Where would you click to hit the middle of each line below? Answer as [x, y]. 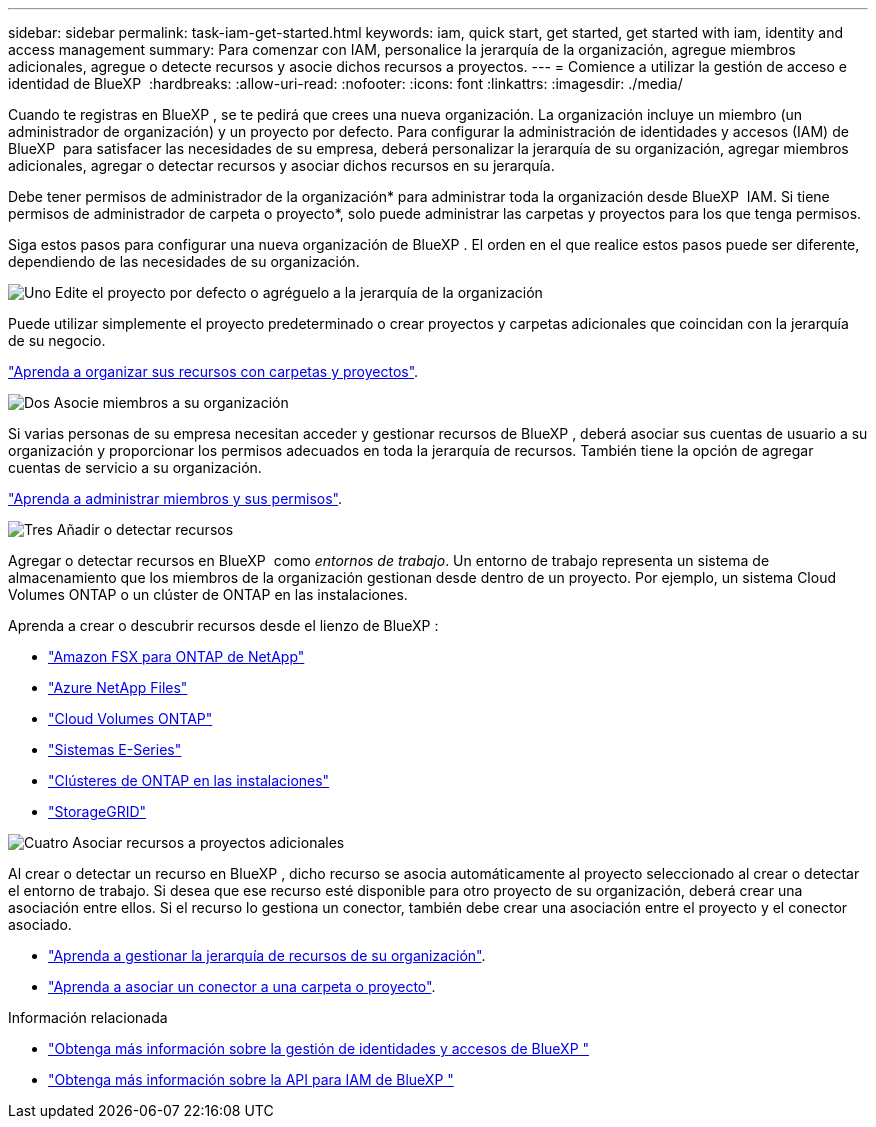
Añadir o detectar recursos [145, 529]
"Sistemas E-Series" [115, 749]
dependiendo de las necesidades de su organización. [184, 261]
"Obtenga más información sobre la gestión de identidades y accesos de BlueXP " [319, 1048]
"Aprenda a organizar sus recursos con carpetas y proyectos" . [213, 371]
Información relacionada [88, 1017]
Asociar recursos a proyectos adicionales [208, 842]
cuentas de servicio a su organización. [135, 467]
